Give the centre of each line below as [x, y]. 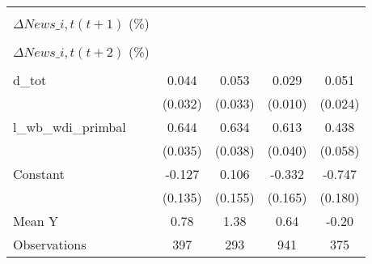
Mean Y [36, 221]
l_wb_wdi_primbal [70, 127]
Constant [39, 174]
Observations [50, 244]
